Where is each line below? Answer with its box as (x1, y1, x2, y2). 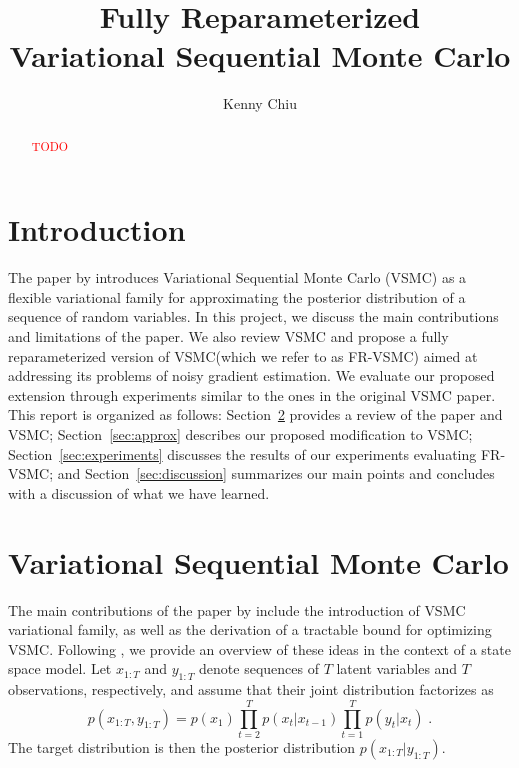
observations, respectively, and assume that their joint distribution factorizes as (8, 679, 494, 700)
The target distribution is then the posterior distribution (8, 736, 356, 757)
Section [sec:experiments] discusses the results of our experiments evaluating (8, 443, 477, 464)
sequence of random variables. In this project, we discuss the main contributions (8, 306, 499, 327)
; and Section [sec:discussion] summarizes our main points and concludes (49, 463, 495, 484)
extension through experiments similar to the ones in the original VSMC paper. (8, 384, 496, 405)
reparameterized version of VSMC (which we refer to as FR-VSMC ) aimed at (8, 345, 478, 366)
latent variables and (336, 658, 458, 679)
